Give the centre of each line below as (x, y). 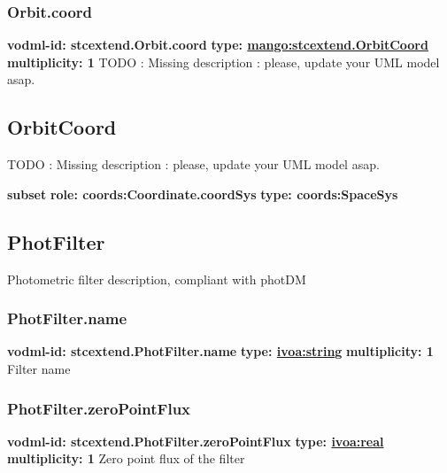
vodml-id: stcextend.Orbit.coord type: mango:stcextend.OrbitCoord (218, 45)
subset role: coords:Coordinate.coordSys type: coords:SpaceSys (203, 194)
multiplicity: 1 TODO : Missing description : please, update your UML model (223, 62)
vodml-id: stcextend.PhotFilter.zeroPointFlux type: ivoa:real (196, 441)
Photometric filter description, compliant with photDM (157, 279)
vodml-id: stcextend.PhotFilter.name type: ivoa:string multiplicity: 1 (220, 351)
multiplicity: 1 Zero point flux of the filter (126, 458)
